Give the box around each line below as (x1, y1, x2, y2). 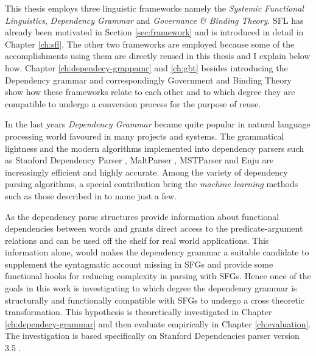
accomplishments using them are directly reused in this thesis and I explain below (5, 49, 311, 62)
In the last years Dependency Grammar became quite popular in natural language (5, 118, 311, 130)
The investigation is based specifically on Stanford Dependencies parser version (5, 329, 300, 342)
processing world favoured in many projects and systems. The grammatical (5, 129, 284, 142)
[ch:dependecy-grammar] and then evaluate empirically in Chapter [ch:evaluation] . (5, 317, 311, 330)
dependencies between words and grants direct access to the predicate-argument (5, 222, 303, 235)
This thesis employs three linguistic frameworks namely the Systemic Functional (5, 2, 304, 14)
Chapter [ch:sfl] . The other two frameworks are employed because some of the (5, 37, 295, 50)
